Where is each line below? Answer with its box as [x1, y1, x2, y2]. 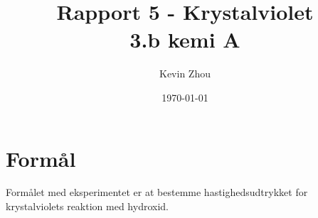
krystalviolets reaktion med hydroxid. [6, 199, 169, 214]
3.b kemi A [129, 25, 240, 54]
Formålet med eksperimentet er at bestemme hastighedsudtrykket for [6, 185, 308, 200]
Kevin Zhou [159, 66, 211, 81]
